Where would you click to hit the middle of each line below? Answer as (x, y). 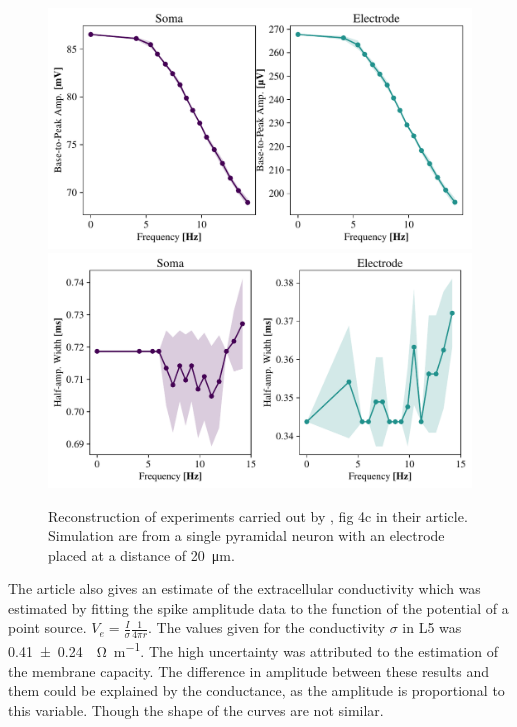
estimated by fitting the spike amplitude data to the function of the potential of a (258, 607)
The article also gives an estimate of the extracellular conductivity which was (244, 588)
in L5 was (432, 627)
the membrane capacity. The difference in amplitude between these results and (248, 670)
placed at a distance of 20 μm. (141, 554)
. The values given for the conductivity (267, 627)
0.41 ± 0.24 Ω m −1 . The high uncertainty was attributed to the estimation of (253, 649)
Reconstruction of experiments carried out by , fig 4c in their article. (258, 515)
